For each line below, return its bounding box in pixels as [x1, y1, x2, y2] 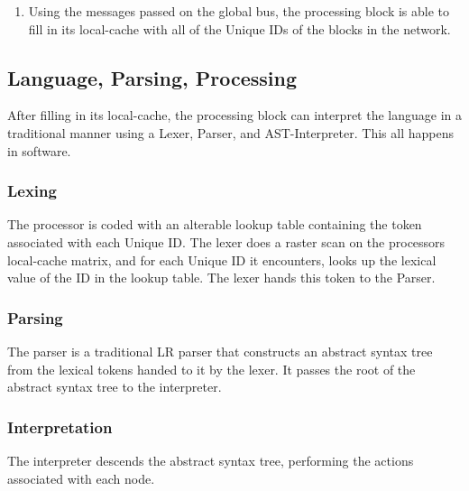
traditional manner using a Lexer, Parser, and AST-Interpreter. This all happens [7, 123, 454, 142]
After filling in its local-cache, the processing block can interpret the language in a [7, 106, 462, 125]
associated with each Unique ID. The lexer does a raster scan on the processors [7, 232, 446, 251]
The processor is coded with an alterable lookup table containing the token [7, 215, 422, 234]
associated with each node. [7, 468, 155, 487]
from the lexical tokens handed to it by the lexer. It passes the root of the [7, 359, 416, 378]
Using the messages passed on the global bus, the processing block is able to [28, 2, 450, 20]
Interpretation [7, 415, 113, 438]
